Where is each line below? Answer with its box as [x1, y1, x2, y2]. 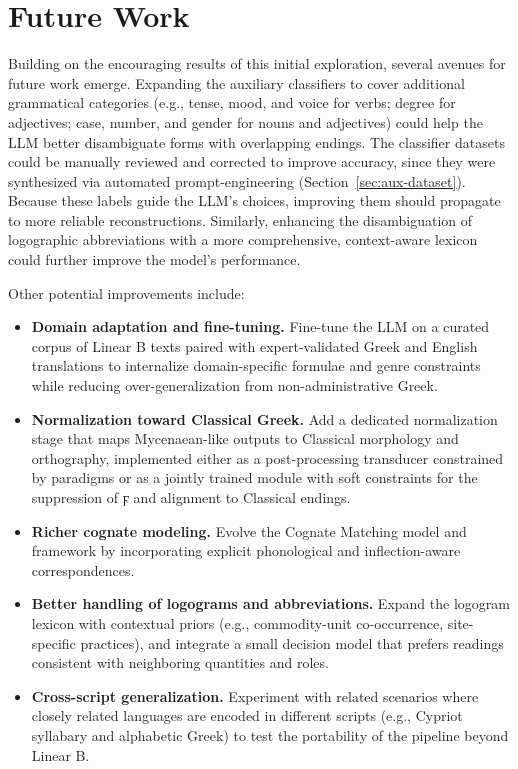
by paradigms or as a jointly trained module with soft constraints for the [31, 467, 478, 488]
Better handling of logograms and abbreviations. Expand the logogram [31, 593, 510, 614]
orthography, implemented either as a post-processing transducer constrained [31, 447, 504, 468]
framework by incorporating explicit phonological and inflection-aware [31, 540, 461, 561]
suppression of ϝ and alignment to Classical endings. [31, 487, 351, 507]
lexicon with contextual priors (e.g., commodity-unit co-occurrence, [31, 612, 444, 633]
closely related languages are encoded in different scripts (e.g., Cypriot [31, 705, 463, 726]
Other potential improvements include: [8, 282, 245, 303]
